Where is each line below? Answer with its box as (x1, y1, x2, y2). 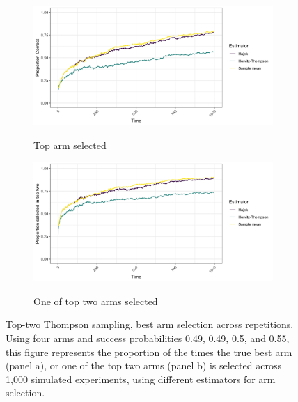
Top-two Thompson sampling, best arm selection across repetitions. (6, 317, 294, 332)
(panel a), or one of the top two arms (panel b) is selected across (6, 358, 281, 373)
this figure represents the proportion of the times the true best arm (6, 344, 292, 359)
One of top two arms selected (33, 293, 158, 308)
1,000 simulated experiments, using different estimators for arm (6, 371, 276, 386)
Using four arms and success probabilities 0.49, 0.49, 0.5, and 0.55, (6, 330, 290, 345)
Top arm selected (33, 137, 107, 152)
